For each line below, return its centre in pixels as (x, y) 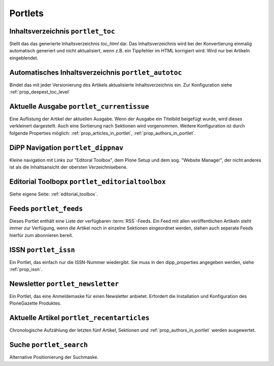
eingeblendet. (24, 58)
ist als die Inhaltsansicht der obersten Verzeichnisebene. (68, 167)
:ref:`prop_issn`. (26, 270)
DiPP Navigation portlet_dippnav (66, 147)
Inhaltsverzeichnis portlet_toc (62, 31)
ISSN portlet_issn (42, 249)
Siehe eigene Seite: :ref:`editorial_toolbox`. (54, 194)
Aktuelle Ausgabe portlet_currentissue (79, 106)
